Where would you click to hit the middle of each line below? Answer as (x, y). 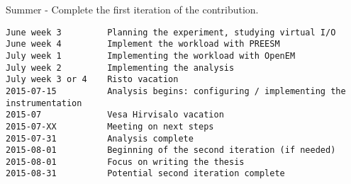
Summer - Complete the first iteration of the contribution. (132, 9)
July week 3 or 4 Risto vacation (92, 80)
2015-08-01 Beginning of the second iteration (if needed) (171, 150)
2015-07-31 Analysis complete (100, 138)
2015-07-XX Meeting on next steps (110, 126)
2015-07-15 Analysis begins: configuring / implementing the (176, 91)
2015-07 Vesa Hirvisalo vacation (115, 115)
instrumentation (44, 103)
